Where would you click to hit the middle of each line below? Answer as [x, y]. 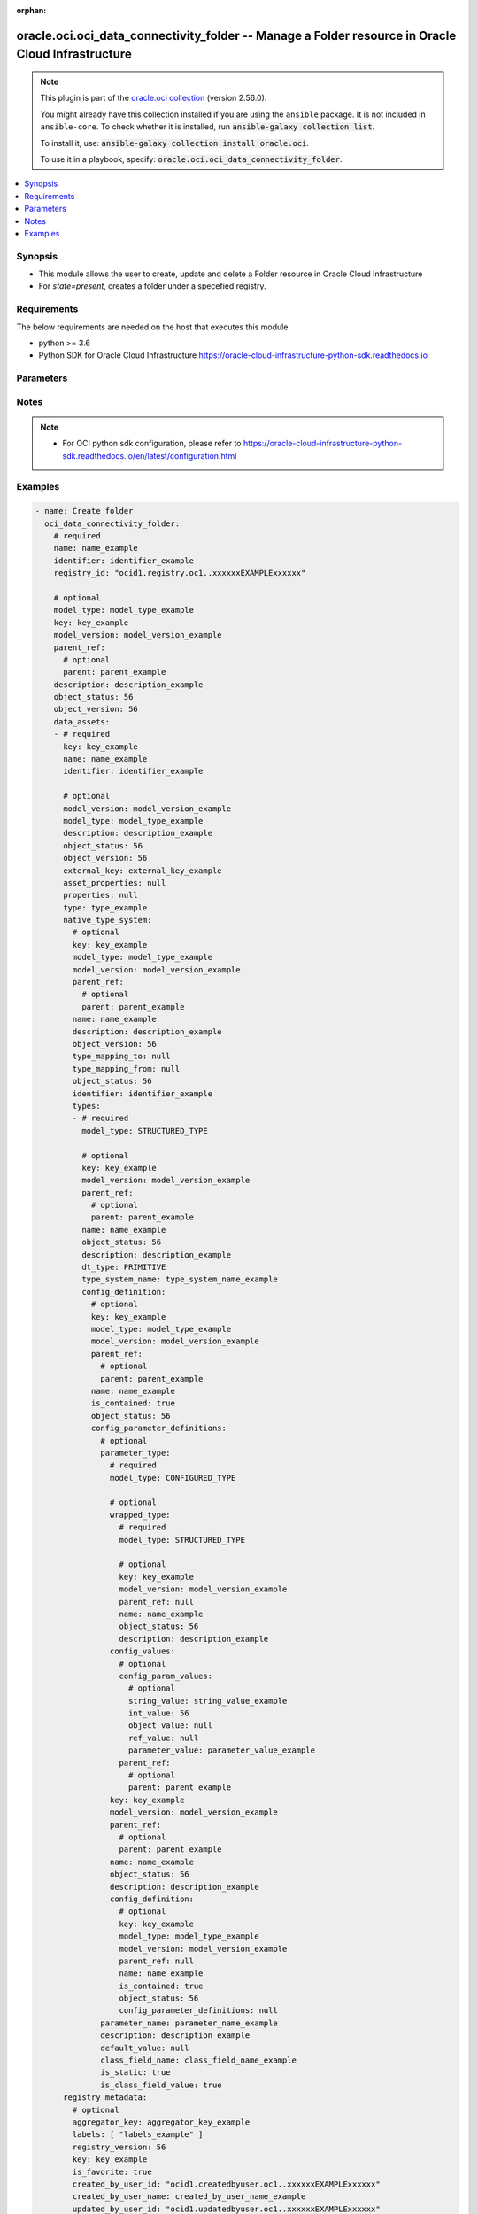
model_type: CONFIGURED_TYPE [173, 1478]
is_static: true [136, 2073]
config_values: [143, 1651]
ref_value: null [164, 1738]
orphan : [31, 10]
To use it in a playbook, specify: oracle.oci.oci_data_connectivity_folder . [191, 159]
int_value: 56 [159, 1713]
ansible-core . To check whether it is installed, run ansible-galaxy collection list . [208, 127]
